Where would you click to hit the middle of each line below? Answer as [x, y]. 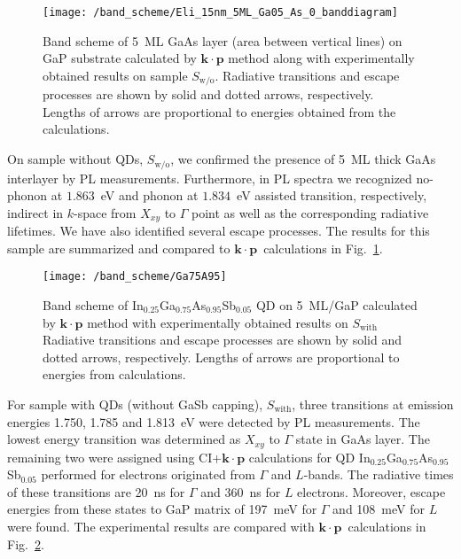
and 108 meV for [379, 509]
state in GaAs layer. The [363, 439]
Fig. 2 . [26, 543]
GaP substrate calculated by [120, 58]
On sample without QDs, [75, 159]
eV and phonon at [149, 195]
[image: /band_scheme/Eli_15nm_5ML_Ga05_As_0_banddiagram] [220, 12]
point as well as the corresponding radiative [310, 212]
